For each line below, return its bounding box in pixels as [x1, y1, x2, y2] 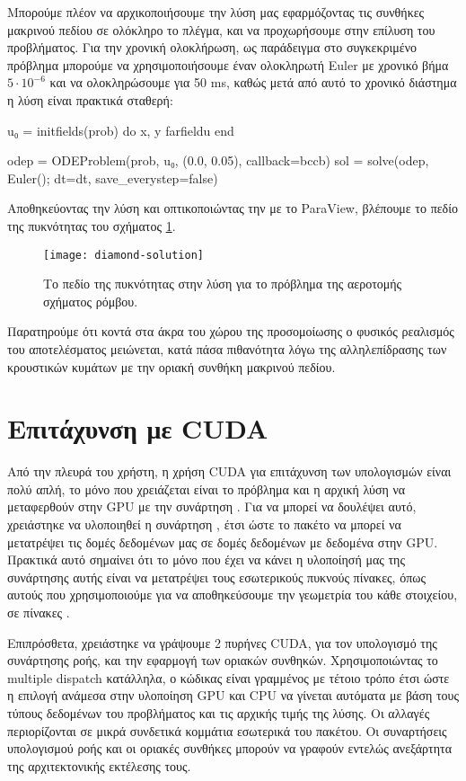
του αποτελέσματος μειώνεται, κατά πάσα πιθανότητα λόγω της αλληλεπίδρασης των [7, 339, 447, 358]
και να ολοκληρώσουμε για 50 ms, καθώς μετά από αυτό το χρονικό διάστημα [49, 73, 457, 92]
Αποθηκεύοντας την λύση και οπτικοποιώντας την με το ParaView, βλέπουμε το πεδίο [7, 199, 458, 217]
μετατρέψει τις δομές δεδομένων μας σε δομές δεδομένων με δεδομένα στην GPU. [7, 532, 438, 551]
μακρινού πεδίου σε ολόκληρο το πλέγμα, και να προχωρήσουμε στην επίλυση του [7, 20, 435, 39]
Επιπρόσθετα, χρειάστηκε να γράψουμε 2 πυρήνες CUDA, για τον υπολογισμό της [7, 633, 437, 652]
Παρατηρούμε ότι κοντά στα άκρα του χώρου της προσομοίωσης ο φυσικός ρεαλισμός [7, 322, 454, 341]
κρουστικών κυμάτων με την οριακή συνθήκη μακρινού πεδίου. [7, 357, 336, 376]
